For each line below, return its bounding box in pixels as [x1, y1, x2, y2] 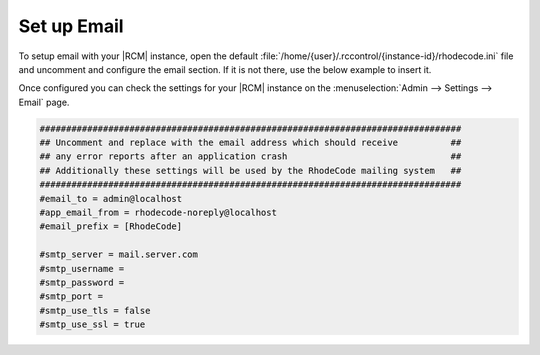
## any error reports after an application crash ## [39, 151, 462, 162]
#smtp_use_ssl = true [39, 319, 146, 330]
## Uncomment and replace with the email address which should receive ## [39, 137, 462, 149]
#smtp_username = [39, 263, 125, 274]
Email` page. [18, 96, 70, 108]
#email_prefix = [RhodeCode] [39, 221, 183, 232]
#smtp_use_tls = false [39, 305, 151, 316]
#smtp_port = [39, 291, 104, 302]
